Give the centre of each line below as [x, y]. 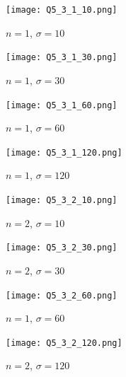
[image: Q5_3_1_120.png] [64, 152]
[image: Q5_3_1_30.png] [62, 58]
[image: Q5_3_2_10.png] [62, 200]
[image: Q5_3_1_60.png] [62, 105]
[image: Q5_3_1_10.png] [62, 10]
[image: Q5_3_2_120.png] [64, 343]
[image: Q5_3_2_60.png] [62, 295]
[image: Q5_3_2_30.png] [62, 248]
